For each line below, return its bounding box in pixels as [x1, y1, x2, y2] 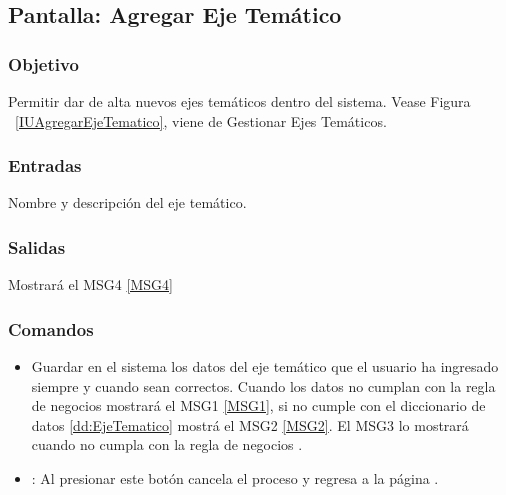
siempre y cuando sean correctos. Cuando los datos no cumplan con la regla [31, 375, 496, 396]
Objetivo [8, 51, 79, 76]
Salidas [8, 234, 66, 259]
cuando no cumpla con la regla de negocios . [31, 434, 303, 455]
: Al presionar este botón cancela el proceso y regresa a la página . [31, 468, 439, 488]
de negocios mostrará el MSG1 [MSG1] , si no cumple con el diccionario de [31, 395, 486, 416]
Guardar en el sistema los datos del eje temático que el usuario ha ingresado [31, 356, 499, 377]
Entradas [8, 153, 82, 178]
